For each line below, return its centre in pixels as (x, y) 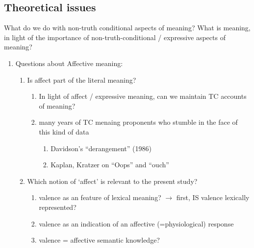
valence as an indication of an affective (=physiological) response (136, 223)
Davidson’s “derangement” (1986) (101, 148)
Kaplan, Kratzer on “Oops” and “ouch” (110, 165)
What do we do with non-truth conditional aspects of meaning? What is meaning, (127, 28)
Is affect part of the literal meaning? (82, 79)
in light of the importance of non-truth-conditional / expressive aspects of (115, 37)
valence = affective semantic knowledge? (99, 240)
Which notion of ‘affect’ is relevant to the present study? (112, 181)
